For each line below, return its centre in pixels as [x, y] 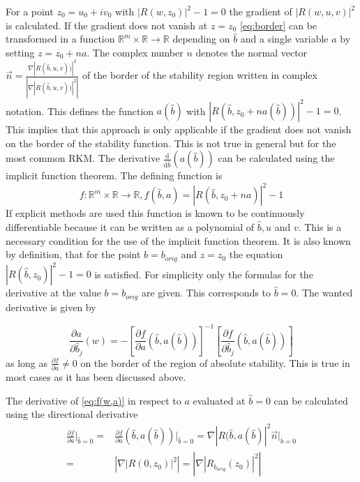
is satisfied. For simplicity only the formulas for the [204, 274]
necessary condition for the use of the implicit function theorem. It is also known [178, 240]
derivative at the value [53, 293]
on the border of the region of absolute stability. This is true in [215, 362]
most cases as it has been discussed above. [96, 377]
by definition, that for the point [73, 254]
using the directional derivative [72, 414]
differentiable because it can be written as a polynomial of [130, 226]
